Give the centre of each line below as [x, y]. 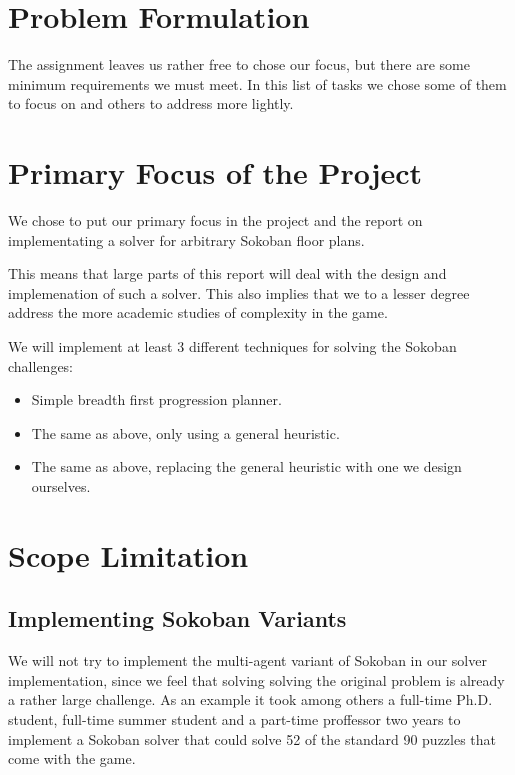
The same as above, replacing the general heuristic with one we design [246, 466]
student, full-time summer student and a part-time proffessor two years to [234, 718]
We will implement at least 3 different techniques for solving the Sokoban [232, 346]
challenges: [41, 365]
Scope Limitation [128, 554]
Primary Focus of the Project [215, 172]
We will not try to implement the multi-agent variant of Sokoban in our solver [247, 660]
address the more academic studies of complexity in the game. [198, 312]
